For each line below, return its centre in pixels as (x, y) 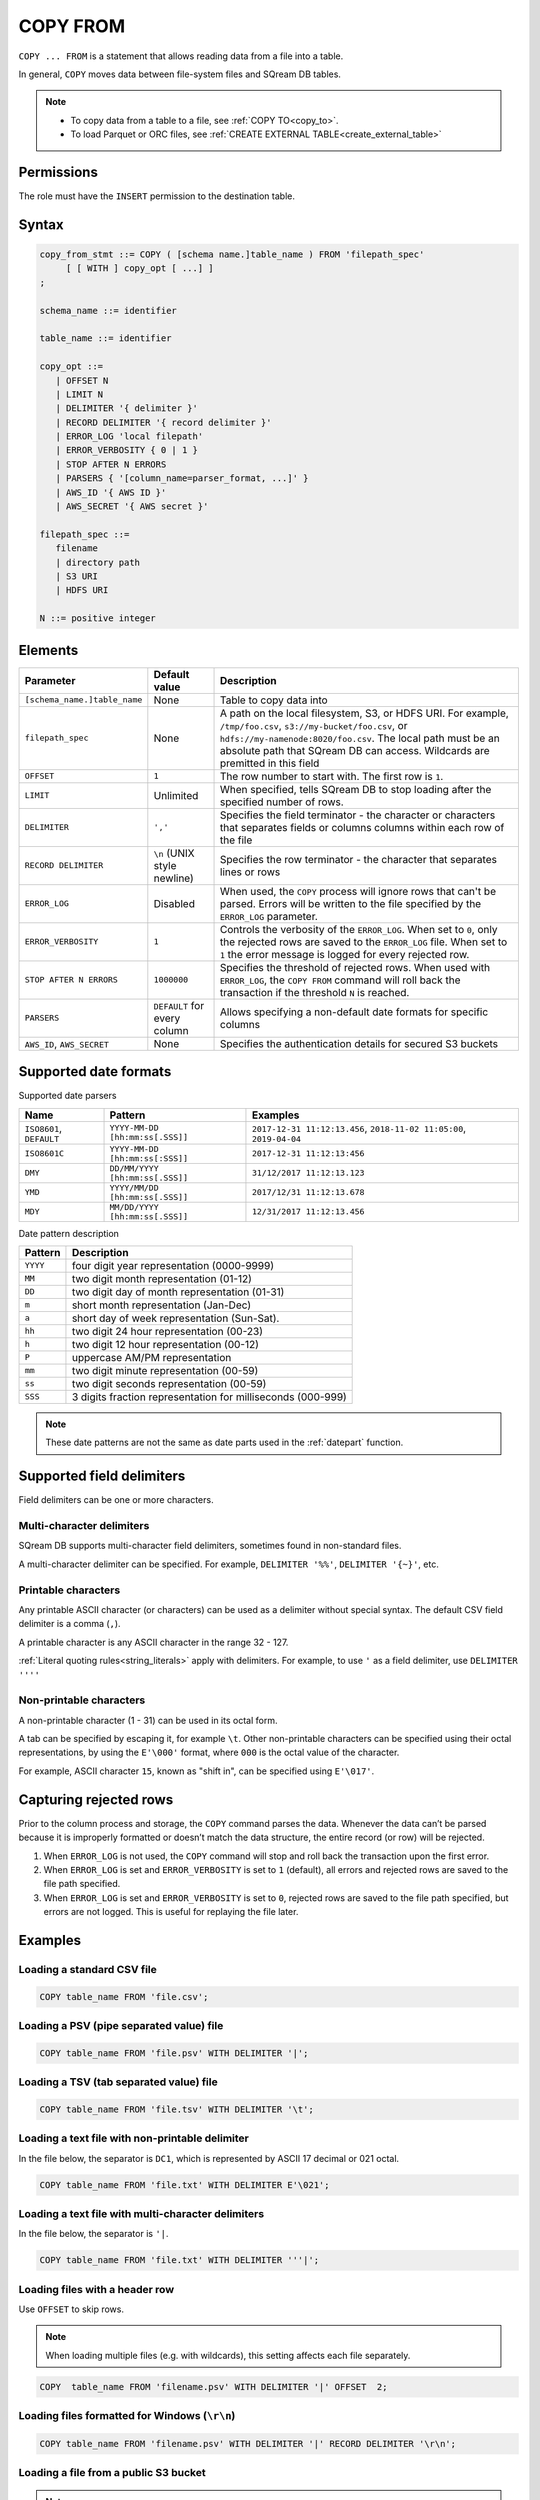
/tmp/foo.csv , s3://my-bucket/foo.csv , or (314, 725)
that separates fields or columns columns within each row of (362, 827)
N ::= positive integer (98, 618)
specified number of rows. (282, 802)
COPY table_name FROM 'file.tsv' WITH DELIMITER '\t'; (176, 2109)
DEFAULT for (179, 1005)
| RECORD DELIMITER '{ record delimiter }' (163, 422)
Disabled (174, 903)
